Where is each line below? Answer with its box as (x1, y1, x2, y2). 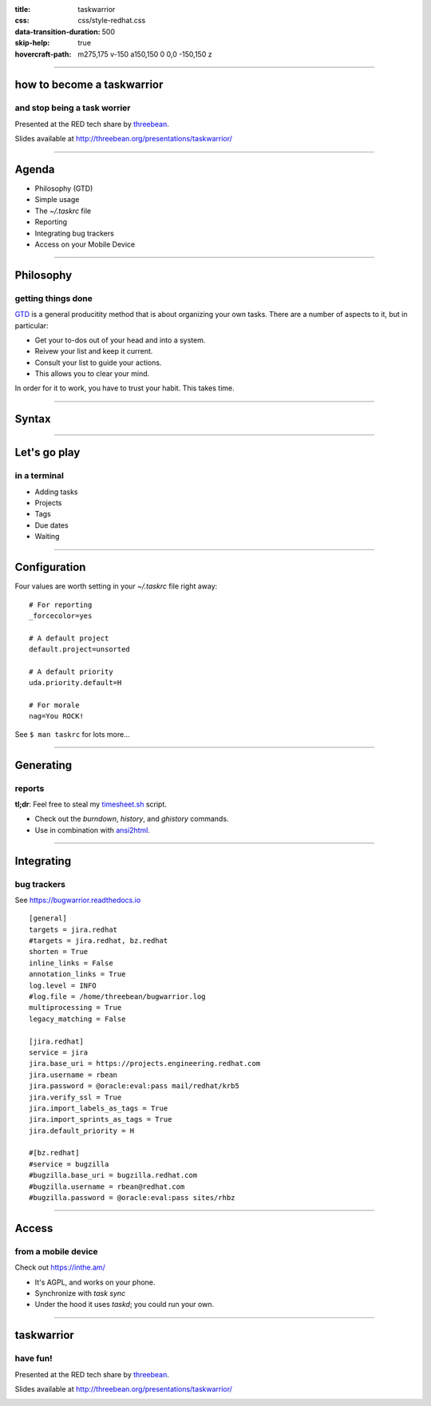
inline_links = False (29, 958, 113, 968)
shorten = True (29, 947, 89, 956)
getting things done (14, 292, 93, 303)
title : (14, 5, 31, 14)
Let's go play (14, 446, 81, 459)
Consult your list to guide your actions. (34, 358, 162, 367)
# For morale (29, 701, 80, 710)
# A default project (29, 633, 109, 643)
